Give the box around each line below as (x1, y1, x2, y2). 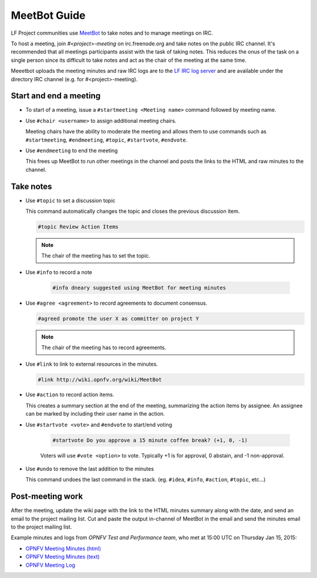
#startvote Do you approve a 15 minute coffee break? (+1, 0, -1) (52, 437, 248, 443)
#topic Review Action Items (38, 223, 119, 230)
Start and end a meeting (11, 91, 101, 101)
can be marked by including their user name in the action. (25, 410, 165, 417)
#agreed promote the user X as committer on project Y (38, 315, 199, 322)
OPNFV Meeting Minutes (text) (25, 553, 100, 560)
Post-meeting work (11, 492, 83, 502)
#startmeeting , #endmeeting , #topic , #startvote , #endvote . (25, 136, 188, 143)
